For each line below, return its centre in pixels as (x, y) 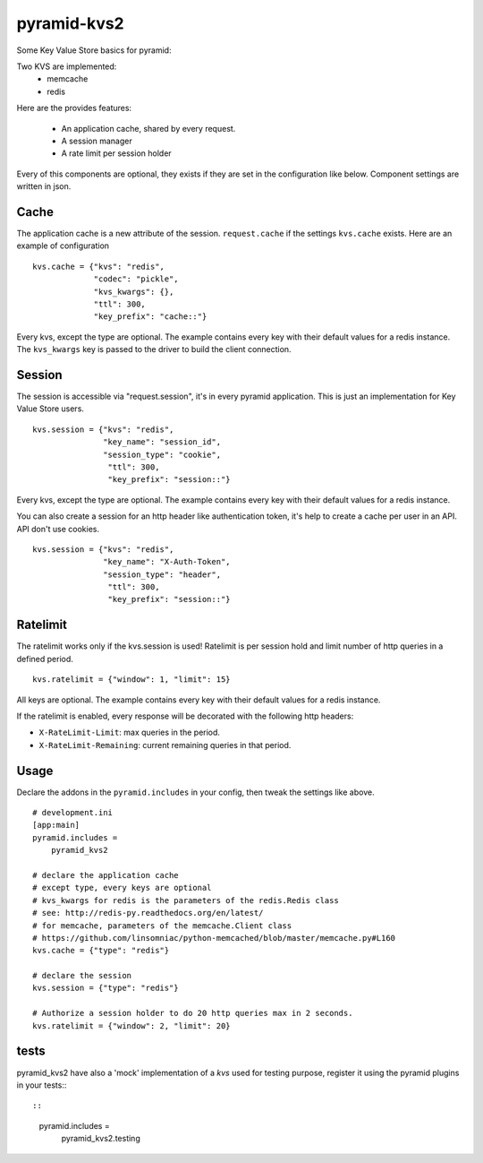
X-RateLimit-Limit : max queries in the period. (130, 732)
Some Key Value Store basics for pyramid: (94, 50)
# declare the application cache (106, 875)
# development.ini (73, 813)
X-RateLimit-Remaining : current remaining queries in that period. (165, 745)
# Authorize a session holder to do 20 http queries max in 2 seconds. (193, 1013)
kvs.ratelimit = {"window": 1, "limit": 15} (132, 680)
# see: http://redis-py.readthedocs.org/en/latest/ (148, 913)
